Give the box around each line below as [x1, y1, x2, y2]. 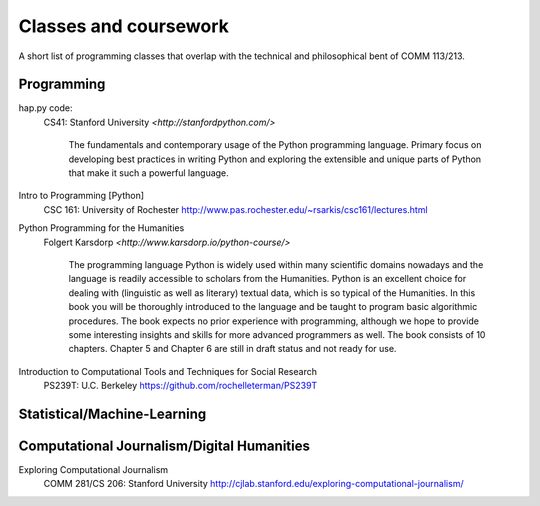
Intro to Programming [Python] [18, 190, 145, 202]
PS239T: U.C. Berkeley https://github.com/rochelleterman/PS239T [43, 380, 318, 392]
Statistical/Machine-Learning [18, 405, 207, 422]
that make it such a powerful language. [68, 167, 229, 179]
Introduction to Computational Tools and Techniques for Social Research [18, 365, 317, 377]
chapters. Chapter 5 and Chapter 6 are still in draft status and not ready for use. [68, 343, 397, 355]
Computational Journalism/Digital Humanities [18, 437, 310, 454]
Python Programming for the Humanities [18, 222, 185, 234]
